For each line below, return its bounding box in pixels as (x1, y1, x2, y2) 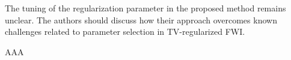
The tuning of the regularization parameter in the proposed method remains (5, 2, 286, 14)
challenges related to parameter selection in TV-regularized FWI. (5, 25, 245, 38)
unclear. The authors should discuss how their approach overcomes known (5, 13, 277, 26)
